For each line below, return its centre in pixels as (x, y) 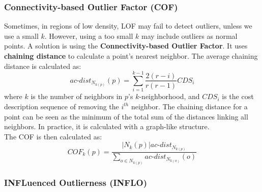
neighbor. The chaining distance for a (189, 106)
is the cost (238, 96)
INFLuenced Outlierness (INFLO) (76, 182)
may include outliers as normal (190, 35)
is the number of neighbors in (77, 96)
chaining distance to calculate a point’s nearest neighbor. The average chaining (131, 56)
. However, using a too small (89, 35)
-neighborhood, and (169, 96)
